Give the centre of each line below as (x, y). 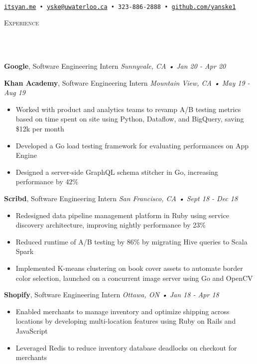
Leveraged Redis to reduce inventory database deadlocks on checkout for (126, 347)
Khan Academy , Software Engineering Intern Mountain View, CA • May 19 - (127, 82)
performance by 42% (47, 182)
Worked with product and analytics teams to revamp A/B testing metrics (128, 109)
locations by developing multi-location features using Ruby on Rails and (126, 321)
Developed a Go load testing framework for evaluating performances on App (132, 145)
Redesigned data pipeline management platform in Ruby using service (122, 215)
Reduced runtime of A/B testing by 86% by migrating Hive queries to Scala (131, 241)
